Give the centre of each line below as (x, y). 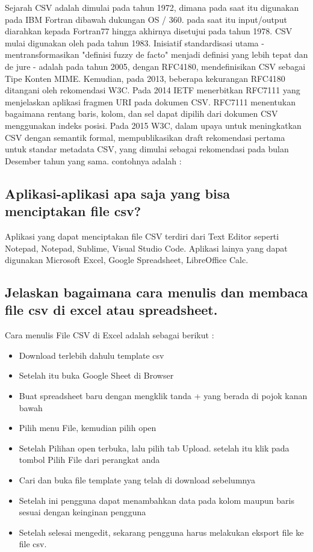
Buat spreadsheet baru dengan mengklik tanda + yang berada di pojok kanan (163, 396)
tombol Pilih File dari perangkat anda (89, 460)
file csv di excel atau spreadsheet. (111, 310)
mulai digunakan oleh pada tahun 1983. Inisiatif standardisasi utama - (135, 42)
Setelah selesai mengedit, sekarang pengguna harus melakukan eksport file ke (161, 532)
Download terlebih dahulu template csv (91, 355)
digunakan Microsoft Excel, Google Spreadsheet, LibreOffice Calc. (127, 260)
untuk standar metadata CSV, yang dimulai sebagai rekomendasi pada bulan (147, 149)
